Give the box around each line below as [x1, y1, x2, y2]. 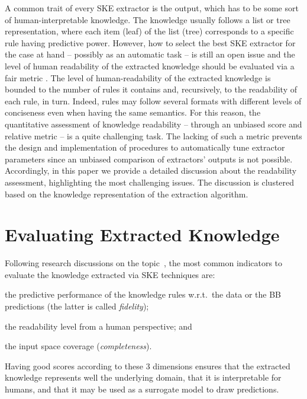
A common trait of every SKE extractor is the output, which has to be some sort [5, 2, 299, 14]
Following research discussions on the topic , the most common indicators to [5, 257, 283, 269]
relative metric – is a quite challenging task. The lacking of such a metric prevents [5, 129, 302, 142]
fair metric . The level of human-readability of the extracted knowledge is [5, 71, 271, 84]
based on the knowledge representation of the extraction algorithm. [5, 187, 248, 200]
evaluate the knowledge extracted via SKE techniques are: [5, 268, 215, 280]
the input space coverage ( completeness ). [5, 340, 152, 352]
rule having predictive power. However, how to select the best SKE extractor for [5, 36, 296, 49]
